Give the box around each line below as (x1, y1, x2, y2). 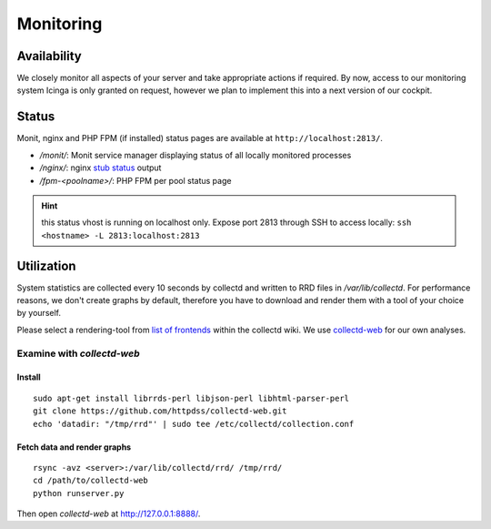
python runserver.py (33, 488, 125, 498)
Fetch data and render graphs (16, 442, 132, 453)
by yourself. (16, 308, 62, 319)
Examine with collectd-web (16, 347, 140, 360)
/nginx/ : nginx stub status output (39, 162, 162, 173)
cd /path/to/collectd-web (33, 475, 149, 486)
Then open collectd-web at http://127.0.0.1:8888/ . (16, 508, 201, 519)
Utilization (16, 258, 76, 273)
